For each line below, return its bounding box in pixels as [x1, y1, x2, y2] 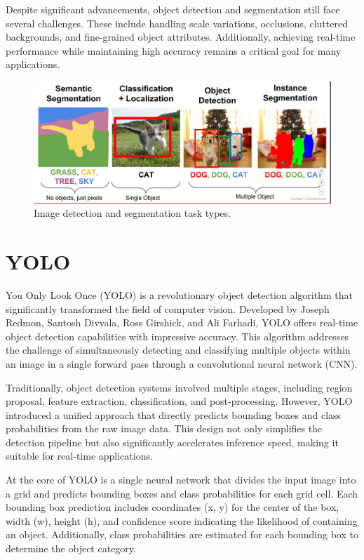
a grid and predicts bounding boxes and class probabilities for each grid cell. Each [6, 486, 358, 500]
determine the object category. [6, 541, 136, 556]
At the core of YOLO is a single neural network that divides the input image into [6, 472, 356, 487]
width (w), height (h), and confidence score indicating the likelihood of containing [6, 513, 358, 528]
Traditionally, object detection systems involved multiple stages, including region [6, 380, 353, 394]
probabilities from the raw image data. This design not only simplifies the [6, 421, 323, 436]
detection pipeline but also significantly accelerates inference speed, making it [6, 434, 339, 449]
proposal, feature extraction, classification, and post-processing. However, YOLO [6, 394, 353, 408]
